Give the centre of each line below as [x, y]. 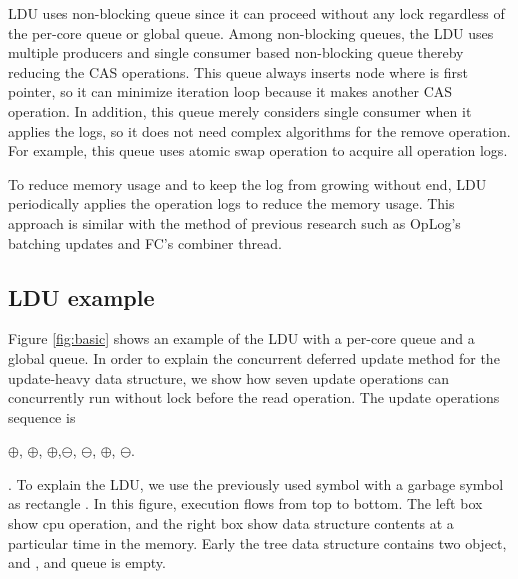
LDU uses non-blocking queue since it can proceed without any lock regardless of [256, 13]
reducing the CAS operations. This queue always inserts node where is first [238, 71]
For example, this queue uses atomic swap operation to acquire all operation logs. [258, 150]
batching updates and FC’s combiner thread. [145, 242]
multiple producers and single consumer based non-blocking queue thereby [236, 52]
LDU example [81, 296]
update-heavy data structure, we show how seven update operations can [229, 377]
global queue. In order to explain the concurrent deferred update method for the [254, 357]
